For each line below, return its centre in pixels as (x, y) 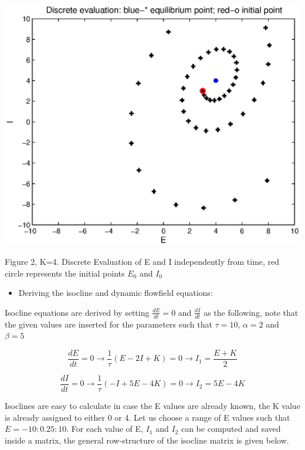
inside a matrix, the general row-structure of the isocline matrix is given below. (147, 440)
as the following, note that (251, 312)
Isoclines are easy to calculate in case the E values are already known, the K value (152, 405)
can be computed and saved (231, 429)
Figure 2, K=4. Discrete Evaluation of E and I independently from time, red (142, 262)
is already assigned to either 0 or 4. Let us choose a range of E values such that (148, 417)
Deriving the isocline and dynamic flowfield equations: (116, 293)
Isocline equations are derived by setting (77, 312)
